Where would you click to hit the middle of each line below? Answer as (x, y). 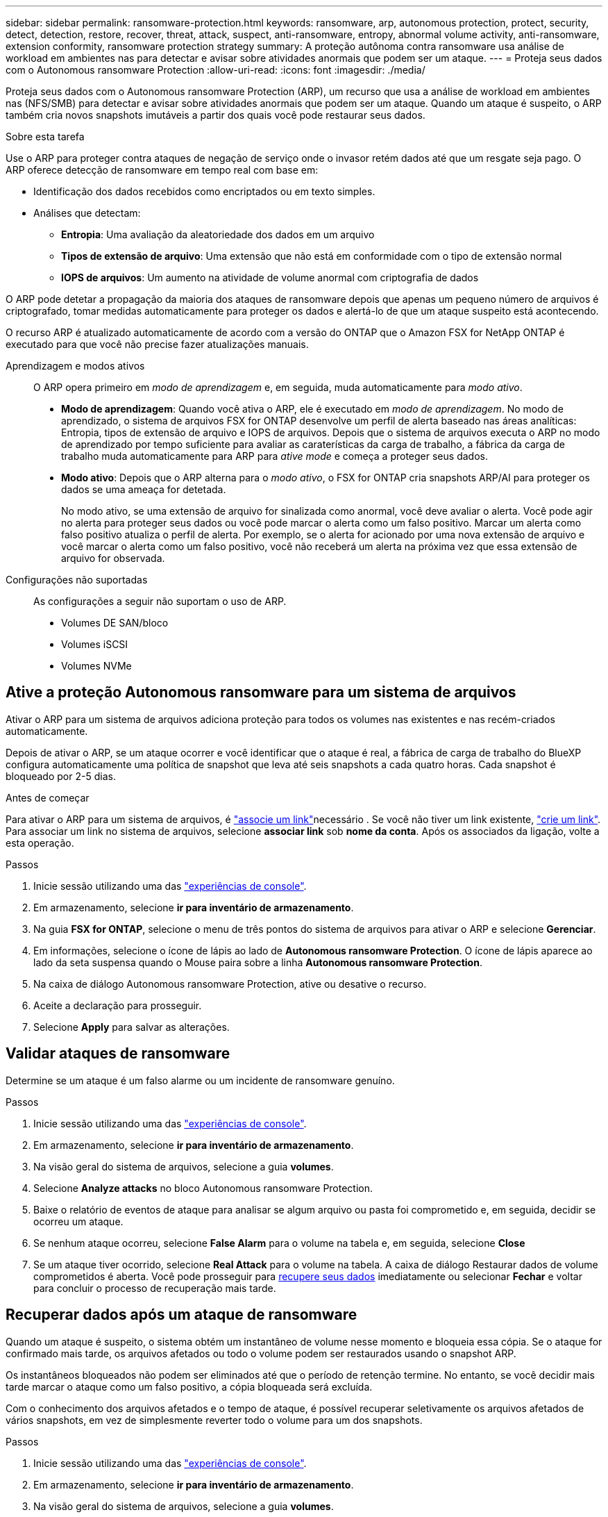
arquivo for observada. (113, 558)
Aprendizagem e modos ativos (75, 366)
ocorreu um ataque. (78, 1221)
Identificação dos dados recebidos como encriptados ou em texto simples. (204, 191)
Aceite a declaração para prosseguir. (118, 1005)
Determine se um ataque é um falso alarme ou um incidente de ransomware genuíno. (200, 1080)
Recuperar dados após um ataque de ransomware (181, 1315)
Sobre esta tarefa (45, 136)
